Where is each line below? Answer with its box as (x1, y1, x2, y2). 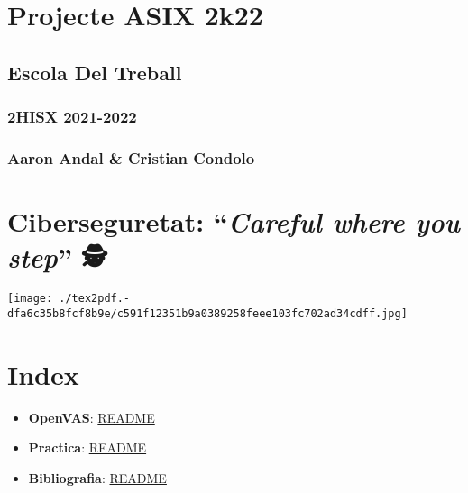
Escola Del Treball (7, 58, 182, 86)
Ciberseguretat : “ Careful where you (7, 203, 460, 241)
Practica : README (28, 438, 147, 457)
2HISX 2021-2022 (7, 105, 137, 128)
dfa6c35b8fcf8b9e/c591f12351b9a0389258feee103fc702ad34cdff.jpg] (7, 306, 408, 320)
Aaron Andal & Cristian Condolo (7, 146, 255, 169)
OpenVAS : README (28, 407, 155, 426)
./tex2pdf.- (59, 292, 131, 306)
